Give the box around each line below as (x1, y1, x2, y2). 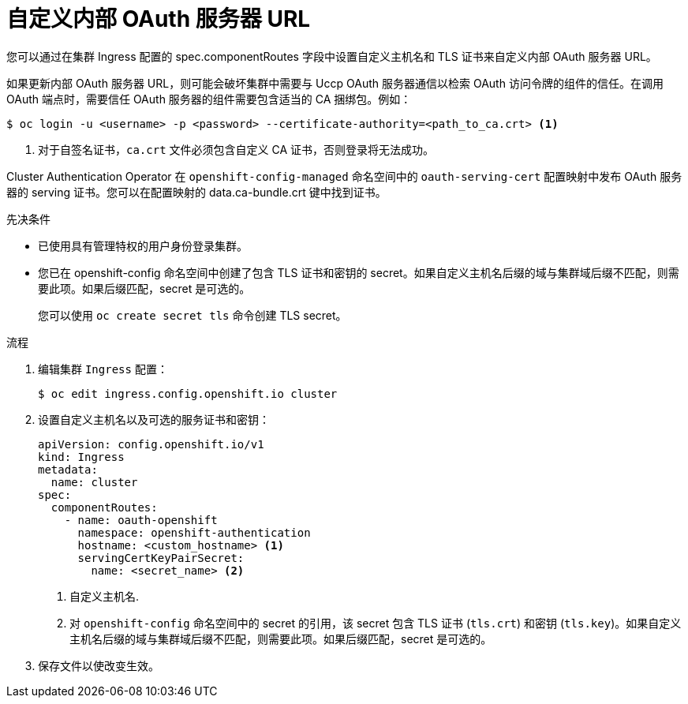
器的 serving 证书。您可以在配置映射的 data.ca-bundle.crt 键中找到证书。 (6, 185, 387, 199)
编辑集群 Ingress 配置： (38, 361, 168, 376)
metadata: (38, 462, 98, 476)
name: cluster (50, 475, 138, 489)
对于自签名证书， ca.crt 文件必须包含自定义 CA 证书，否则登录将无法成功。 (38, 142, 435, 156)
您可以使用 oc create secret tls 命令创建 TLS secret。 (38, 308, 347, 322)
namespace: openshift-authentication (77, 526, 311, 539)
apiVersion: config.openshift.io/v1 (38, 437, 264, 451)
